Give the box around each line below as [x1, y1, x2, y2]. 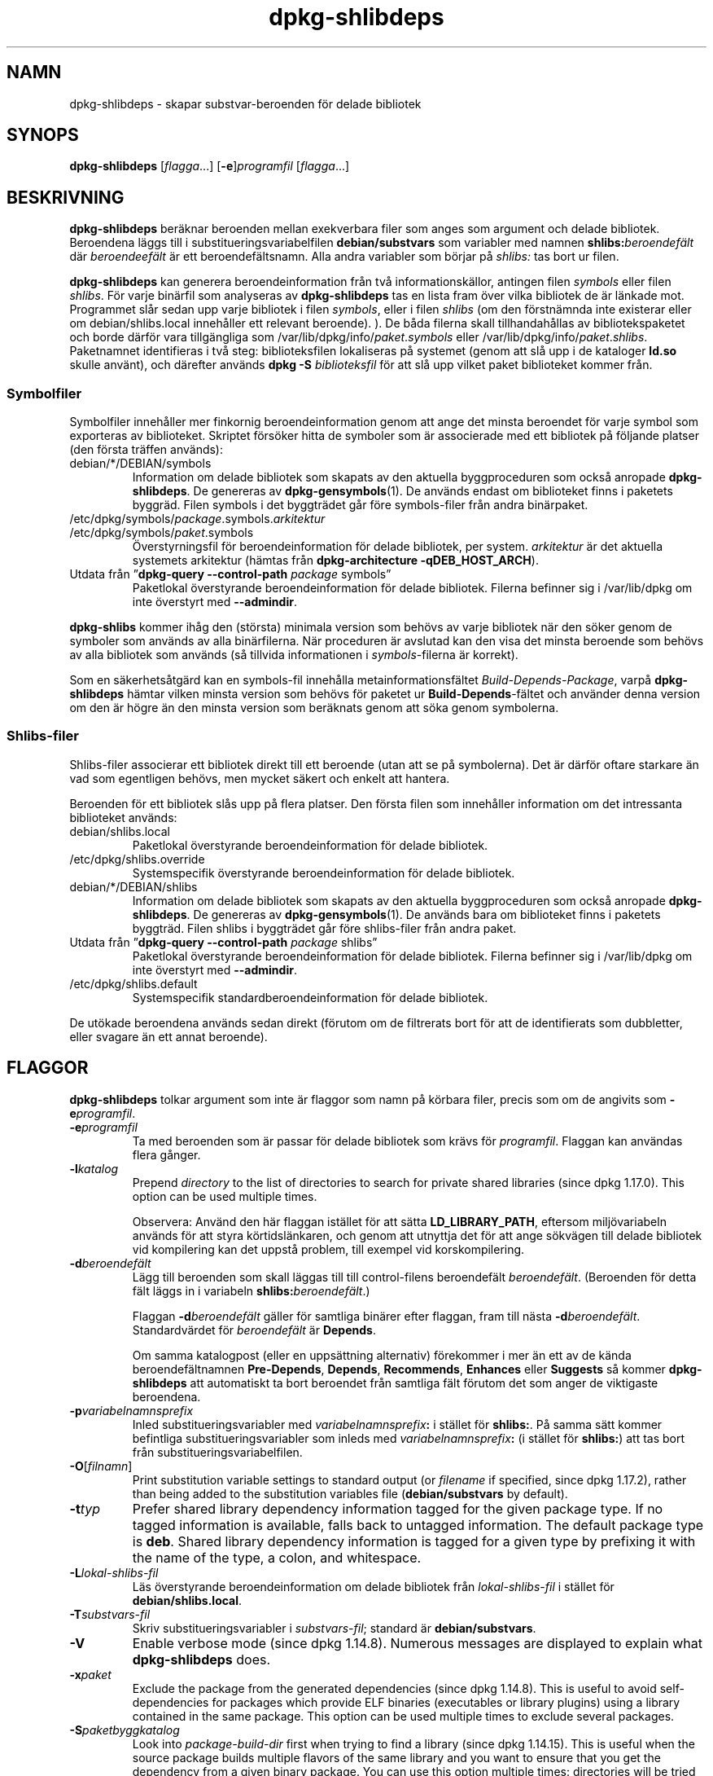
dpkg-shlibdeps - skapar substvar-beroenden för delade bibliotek [69, 96, 422, 111]
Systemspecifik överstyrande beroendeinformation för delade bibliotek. [132, 865, 515, 880]
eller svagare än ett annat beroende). [69, 1029, 268, 1044]
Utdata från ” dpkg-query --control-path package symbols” [69, 567, 391, 582]
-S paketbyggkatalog [69, 1722, 180, 1737]
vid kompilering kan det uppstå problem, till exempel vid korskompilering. [132, 1242, 525, 1256]
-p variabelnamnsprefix [69, 1403, 194, 1418]
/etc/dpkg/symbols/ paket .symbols [69, 525, 254, 540]
